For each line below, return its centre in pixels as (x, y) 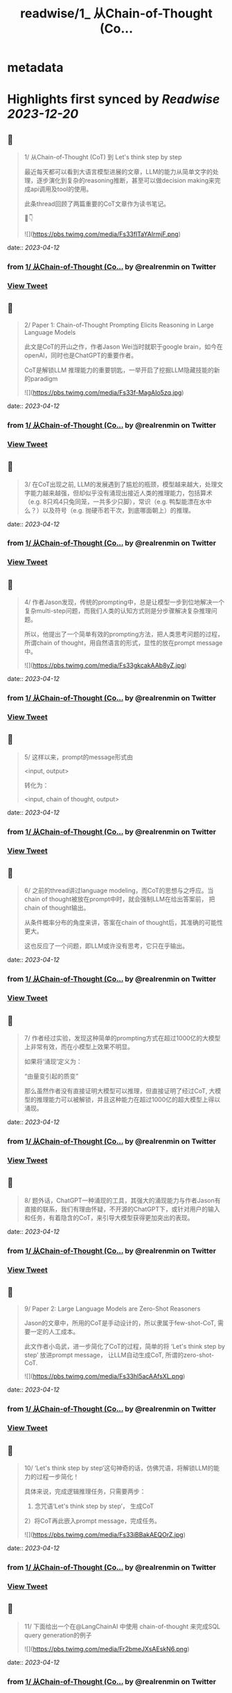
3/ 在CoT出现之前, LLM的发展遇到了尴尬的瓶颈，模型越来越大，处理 (121, 484)
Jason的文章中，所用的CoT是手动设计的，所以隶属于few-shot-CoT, (120, 1323)
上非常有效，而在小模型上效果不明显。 (79, 1047)
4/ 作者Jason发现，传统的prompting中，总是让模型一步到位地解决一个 (124, 602)
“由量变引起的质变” (51, 1076)
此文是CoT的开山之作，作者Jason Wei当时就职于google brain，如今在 (123, 346)
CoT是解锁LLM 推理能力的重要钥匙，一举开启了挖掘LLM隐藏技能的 (119, 370)
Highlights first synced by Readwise (114, 99)
